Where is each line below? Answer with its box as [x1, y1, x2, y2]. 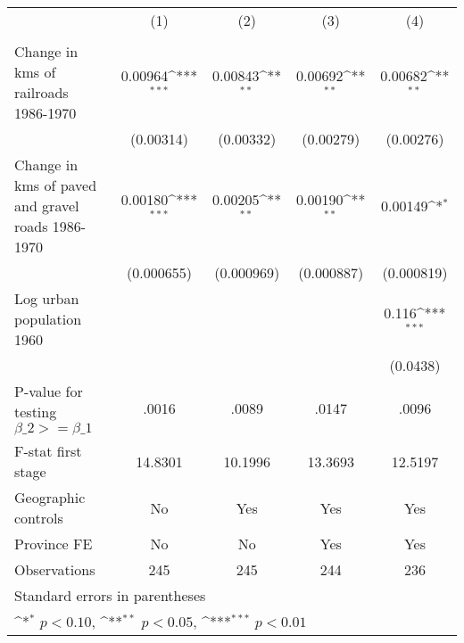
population [14, 309, 82, 329]
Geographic [14, 487, 86, 507]
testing [14, 401, 57, 422]
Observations [14, 559, 95, 580]
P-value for [14, 381, 83, 401]
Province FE [14, 533, 93, 554]
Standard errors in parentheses [14, 585, 206, 606]
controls [14, 507, 63, 528]
